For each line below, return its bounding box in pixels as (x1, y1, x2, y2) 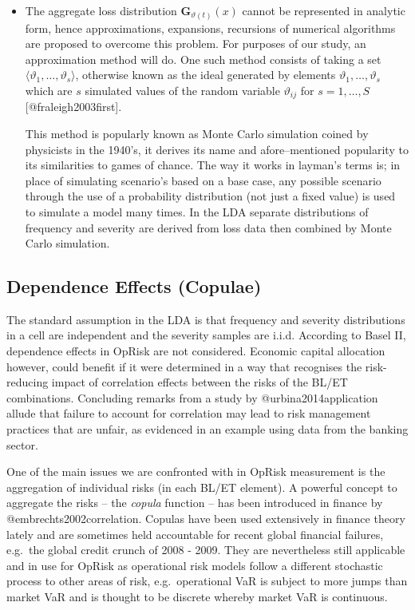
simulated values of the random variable (85, 81, 280, 98)
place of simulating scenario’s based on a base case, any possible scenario (25, 172, 381, 188)
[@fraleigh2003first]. (25, 98, 122, 115)
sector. (6, 436, 38, 453)
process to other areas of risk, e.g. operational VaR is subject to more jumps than (6, 572, 408, 589)
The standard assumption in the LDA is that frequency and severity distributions (6, 311, 405, 327)
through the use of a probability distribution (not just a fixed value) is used (25, 188, 396, 204)
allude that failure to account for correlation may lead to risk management (6, 405, 371, 422)
